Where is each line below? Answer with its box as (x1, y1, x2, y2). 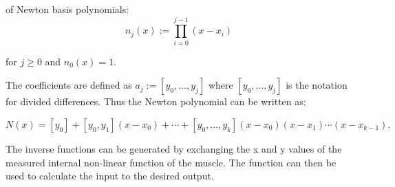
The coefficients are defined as (6, 78, 132, 92)
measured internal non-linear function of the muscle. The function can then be (6, 155, 337, 169)
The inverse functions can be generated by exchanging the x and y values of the (6, 141, 342, 155)
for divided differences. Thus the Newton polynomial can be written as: (6, 94, 306, 109)
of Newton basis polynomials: (6, 2, 129, 16)
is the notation (286, 78, 348, 92)
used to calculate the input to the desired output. (6, 168, 214, 183)
